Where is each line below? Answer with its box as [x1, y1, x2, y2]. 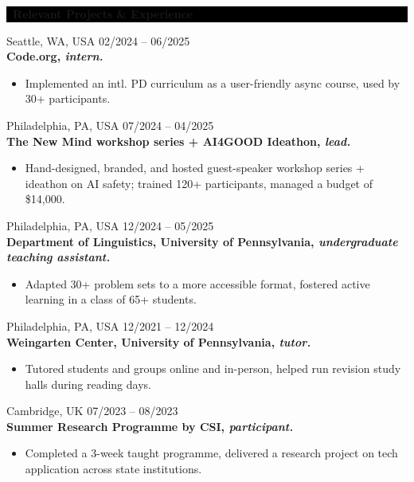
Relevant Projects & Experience [13, 6, 193, 22]
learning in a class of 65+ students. [25, 291, 197, 308]
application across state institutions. [25, 460, 202, 477]
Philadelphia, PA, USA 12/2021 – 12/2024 [6, 317, 214, 334]
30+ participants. [25, 90, 111, 107]
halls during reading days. [25, 375, 151, 392]
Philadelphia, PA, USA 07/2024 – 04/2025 [6, 116, 214, 133]
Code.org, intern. [6, 48, 103, 65]
